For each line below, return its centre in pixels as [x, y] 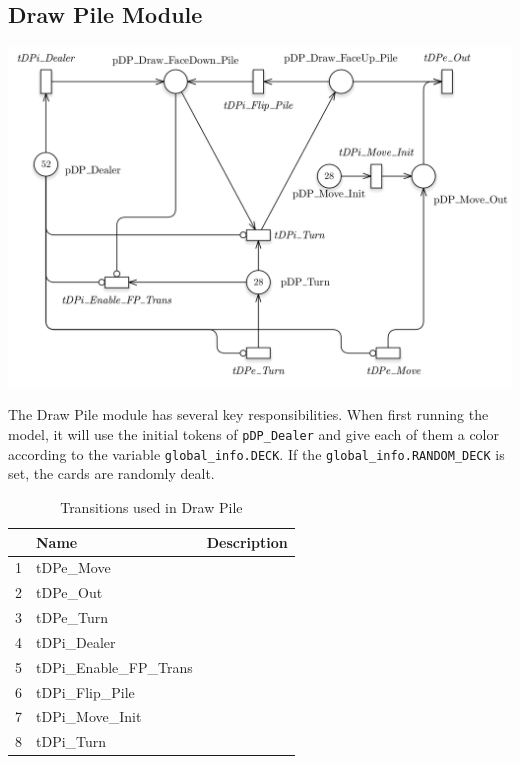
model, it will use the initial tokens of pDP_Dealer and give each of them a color [253, 434]
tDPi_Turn [71, 741]
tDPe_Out [69, 592]
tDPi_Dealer [76, 641]
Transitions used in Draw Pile [151, 506]
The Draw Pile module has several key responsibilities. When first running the [248, 414]
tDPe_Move [73, 567]
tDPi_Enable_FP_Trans [114, 666]
